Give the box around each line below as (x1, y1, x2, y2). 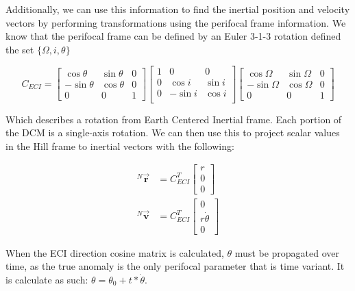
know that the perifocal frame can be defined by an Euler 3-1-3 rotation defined (5, 29, 341, 43)
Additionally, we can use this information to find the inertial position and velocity (5, 2, 350, 16)
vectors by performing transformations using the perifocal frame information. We (5, 15, 346, 29)
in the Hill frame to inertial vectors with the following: (5, 138, 234, 153)
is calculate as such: (5, 272, 88, 286)
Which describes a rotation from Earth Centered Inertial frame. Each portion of (5, 112, 342, 126)
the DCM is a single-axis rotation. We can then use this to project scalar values (5, 125, 340, 140)
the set (5, 42, 34, 56)
